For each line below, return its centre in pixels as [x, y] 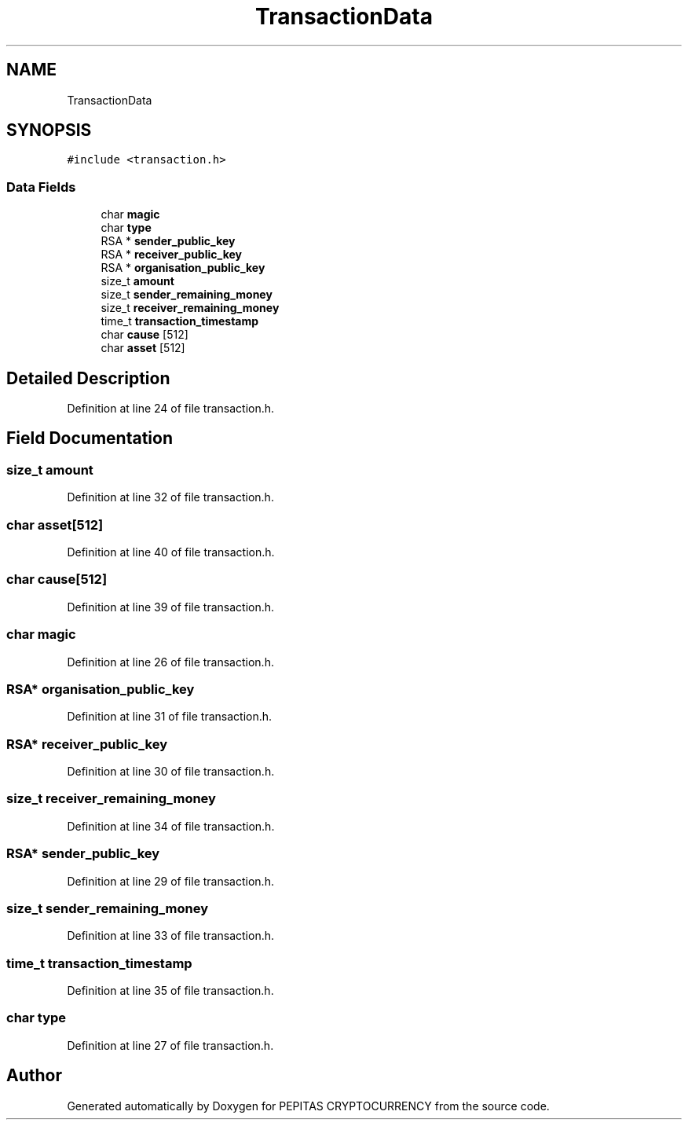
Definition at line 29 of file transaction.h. [170, 881]
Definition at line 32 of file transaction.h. [170, 497]
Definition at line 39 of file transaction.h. [171, 607]
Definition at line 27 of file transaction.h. [170, 1045]
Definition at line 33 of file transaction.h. [171, 936]
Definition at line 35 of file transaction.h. [170, 990]
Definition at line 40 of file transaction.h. [171, 552]
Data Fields [41, 187]
